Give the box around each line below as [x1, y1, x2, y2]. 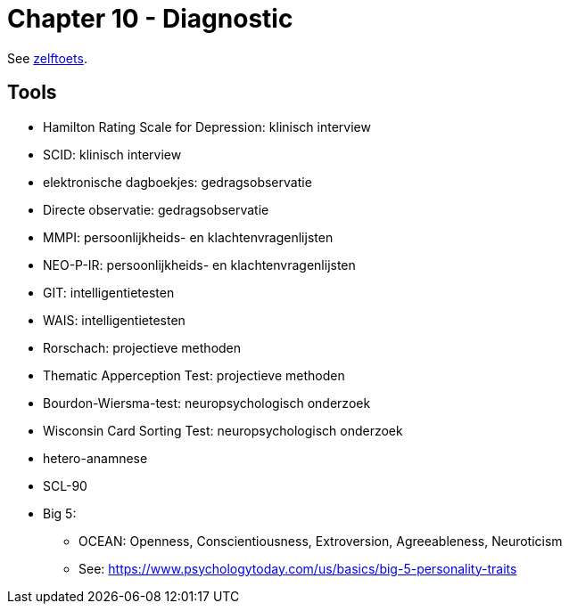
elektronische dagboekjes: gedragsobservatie [43, 174, 312, 190]
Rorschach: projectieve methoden [43, 339, 242, 355]
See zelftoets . [7, 50, 87, 66]
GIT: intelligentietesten [43, 284, 175, 300]
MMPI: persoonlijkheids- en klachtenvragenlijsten [43, 229, 334, 245]
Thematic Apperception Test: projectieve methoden [43, 367, 345, 383]
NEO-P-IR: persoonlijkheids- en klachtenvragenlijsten [43, 257, 356, 273]
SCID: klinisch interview [43, 146, 182, 162]
